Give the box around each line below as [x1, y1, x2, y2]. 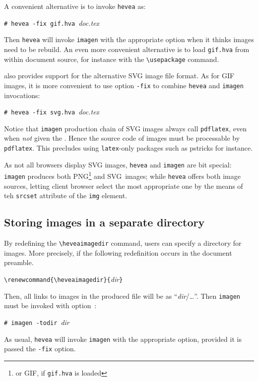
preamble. [4, 257, 34, 268]
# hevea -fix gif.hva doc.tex [4, 17, 100, 28]
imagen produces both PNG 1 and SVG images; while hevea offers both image [4, 169, 241, 181]
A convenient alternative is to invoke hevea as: [4, 1, 146, 11]
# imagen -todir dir [4, 317, 69, 327]
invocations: [4, 90, 40, 100]
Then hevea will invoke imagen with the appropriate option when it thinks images [4, 34, 254, 45]
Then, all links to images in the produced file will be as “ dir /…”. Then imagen [4, 290, 240, 301]
